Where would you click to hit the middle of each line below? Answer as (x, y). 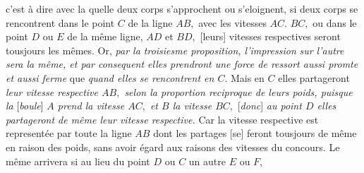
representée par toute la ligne (69, 133)
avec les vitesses (232, 22)
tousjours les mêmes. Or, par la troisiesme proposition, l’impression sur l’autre (175, 50)
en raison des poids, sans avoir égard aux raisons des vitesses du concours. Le (173, 147)
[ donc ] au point (269, 106)
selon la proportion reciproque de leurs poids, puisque (238, 91)
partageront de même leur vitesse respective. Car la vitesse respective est (162, 119)
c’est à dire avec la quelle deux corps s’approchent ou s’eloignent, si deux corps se (182, 8)
